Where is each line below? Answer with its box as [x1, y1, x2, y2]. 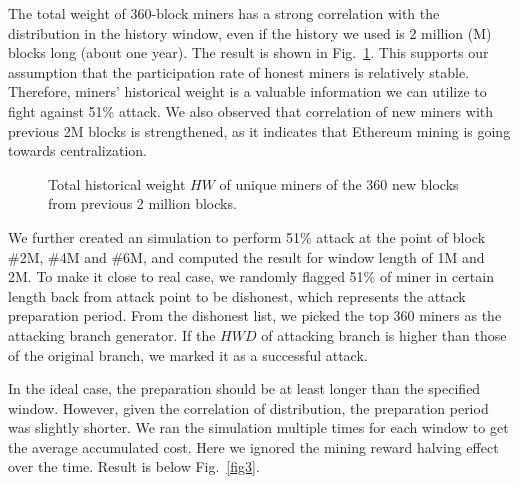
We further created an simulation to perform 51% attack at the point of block [8, 226, 486, 247]
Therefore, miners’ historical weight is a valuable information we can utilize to [8, 81, 487, 102]
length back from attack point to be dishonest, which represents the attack [8, 285, 466, 306]
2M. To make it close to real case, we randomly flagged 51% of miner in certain [8, 266, 494, 287]
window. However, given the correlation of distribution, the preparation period [8, 397, 489, 418]
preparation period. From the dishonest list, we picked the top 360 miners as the [8, 305, 502, 326]
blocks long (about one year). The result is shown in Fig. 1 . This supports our [8, 42, 489, 63]
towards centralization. [8, 140, 147, 161]
